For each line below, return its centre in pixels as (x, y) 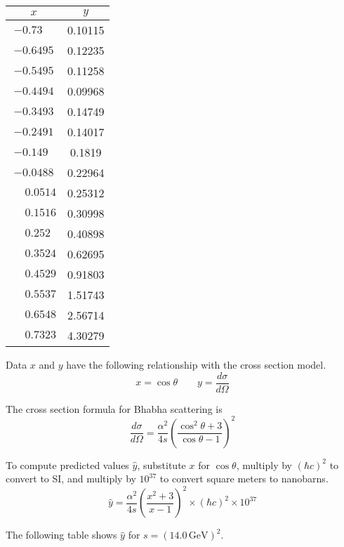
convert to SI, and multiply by (71, 479)
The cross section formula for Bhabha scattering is (114, 408)
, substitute (161, 464)
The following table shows (61, 535)
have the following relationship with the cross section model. (196, 364)
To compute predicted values (67, 464)
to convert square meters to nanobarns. (244, 479)
